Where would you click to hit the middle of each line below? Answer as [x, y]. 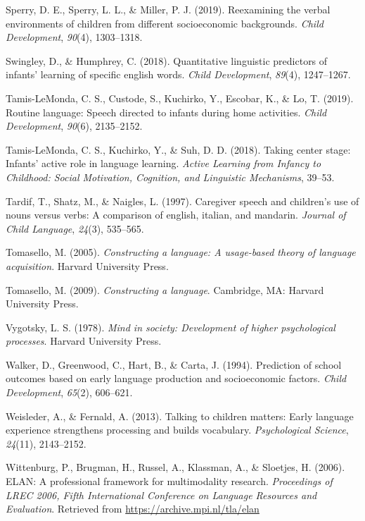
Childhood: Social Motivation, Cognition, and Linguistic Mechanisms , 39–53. [170, 177]
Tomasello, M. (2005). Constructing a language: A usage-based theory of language [181, 252]
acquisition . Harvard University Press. [87, 265]
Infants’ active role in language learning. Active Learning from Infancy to [164, 163]
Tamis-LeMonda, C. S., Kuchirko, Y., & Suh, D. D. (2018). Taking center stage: [178, 149]
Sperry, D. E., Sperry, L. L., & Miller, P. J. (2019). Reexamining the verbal [168, 9]
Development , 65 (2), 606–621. [69, 392]
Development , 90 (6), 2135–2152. [74, 126]
